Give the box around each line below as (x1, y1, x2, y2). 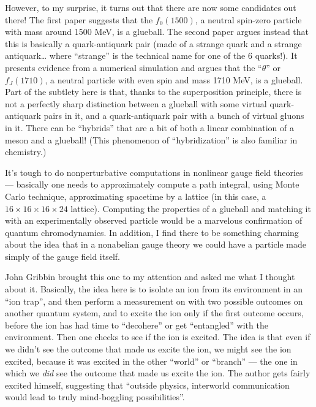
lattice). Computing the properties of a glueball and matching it (70, 202, 311, 215)
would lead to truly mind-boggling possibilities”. (5, 390, 185, 403)
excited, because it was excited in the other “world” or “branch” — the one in (5, 354, 298, 367)
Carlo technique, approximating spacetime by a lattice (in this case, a (5, 189, 266, 202)
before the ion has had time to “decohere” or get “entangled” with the (5, 318, 268, 331)
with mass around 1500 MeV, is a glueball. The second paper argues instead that (5, 25, 309, 38)
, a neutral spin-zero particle (195, 13, 302, 26)
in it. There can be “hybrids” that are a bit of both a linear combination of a (5, 121, 294, 134)
